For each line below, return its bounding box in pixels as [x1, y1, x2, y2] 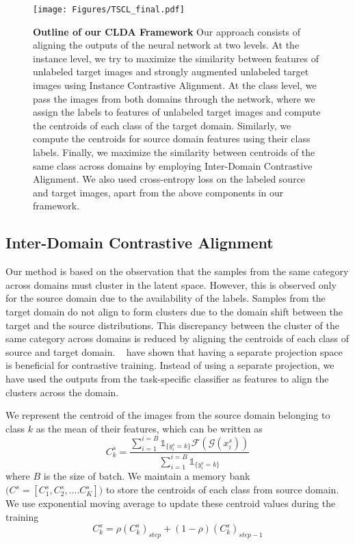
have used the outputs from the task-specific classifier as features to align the [5, 371, 329, 385]
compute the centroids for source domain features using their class [33, 131, 311, 146]
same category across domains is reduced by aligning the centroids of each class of [5, 331, 349, 346]
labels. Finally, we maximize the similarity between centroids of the [33, 145, 315, 159]
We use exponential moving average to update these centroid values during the [5, 496, 336, 510]
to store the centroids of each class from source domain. [105, 482, 339, 497]
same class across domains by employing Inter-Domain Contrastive [33, 158, 313, 172]
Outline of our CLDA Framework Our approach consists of [33, 24, 301, 38]
